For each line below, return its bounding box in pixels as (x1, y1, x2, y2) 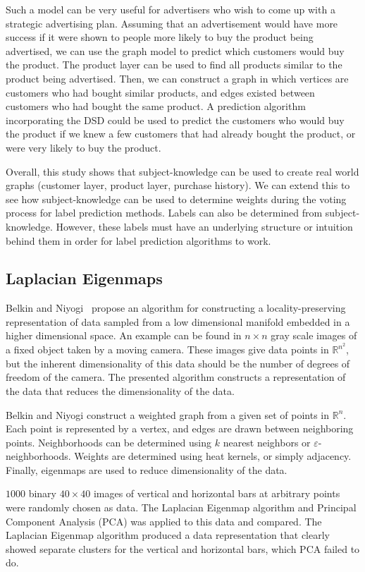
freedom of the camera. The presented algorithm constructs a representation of (6, 370, 346, 384)
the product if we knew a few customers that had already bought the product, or (6, 126, 356, 141)
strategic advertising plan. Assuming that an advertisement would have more (6, 16, 338, 30)
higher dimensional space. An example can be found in (6, 328, 242, 343)
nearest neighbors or (223, 434, 311, 449)
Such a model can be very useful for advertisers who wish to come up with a (6, 2, 335, 16)
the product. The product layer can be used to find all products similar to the (6, 57, 342, 72)
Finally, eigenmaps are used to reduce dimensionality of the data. (6, 462, 287, 477)
